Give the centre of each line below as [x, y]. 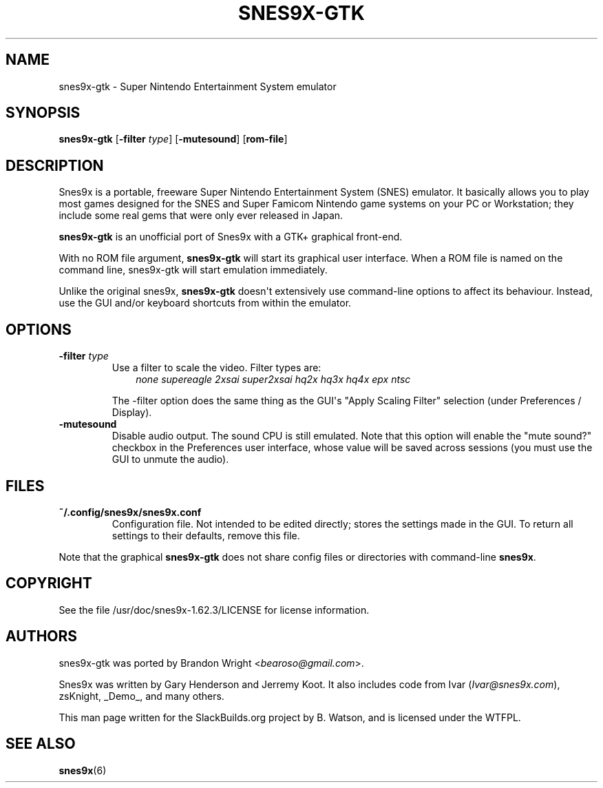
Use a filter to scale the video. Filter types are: [216, 368]
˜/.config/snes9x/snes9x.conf [130, 512]
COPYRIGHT [49, 583]
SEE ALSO [41, 744]
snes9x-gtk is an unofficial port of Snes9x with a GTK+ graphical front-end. [231, 237]
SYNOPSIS [43, 113]
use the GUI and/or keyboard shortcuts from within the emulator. [205, 303]
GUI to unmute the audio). [170, 459]
